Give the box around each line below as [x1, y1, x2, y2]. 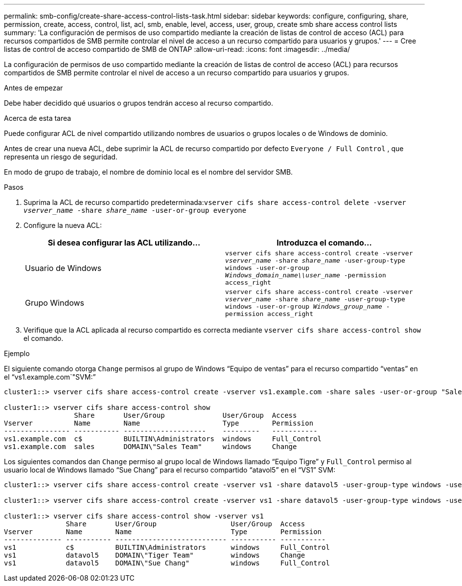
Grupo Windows [25, 298, 85, 308]
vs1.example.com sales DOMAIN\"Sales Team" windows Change [4, 443, 297, 451]
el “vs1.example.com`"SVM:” [4, 373, 96, 381]
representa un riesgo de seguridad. [4, 153, 117, 161]
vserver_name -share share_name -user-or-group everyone [23, 206, 247, 214]
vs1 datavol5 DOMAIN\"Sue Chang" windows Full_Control [4, 559, 330, 567]
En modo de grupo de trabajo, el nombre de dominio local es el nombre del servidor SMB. [4, 168, 293, 176]
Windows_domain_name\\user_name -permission [225, 271, 386, 279]
